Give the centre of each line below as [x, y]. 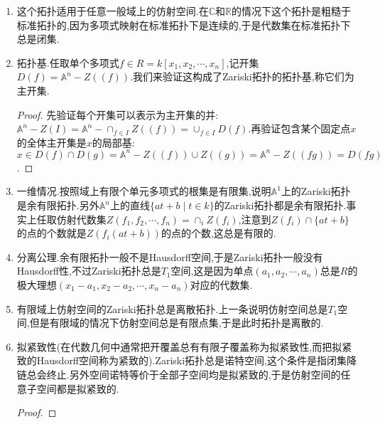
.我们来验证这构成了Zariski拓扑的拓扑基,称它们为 [242, 76]
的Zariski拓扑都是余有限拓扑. [280, 205]
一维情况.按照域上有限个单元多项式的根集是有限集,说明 [144, 191]
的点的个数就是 [51, 233]
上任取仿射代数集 [66, 219]
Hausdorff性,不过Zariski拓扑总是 [89, 271]
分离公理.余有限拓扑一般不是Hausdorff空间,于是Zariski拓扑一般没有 [170, 256]
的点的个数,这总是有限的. [218, 233]
